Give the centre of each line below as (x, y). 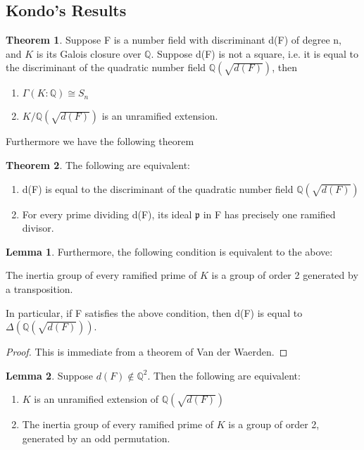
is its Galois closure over (89, 53)
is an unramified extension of (96, 399)
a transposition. (39, 288)
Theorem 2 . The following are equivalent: (98, 164)
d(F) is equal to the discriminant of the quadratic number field (158, 188)
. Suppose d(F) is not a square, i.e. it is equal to (255, 53)
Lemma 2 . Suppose (49, 375)
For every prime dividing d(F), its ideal (107, 214)
